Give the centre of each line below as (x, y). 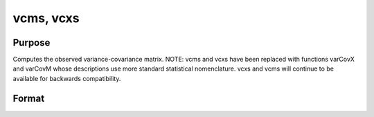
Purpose (32, 43)
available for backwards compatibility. (67, 78)
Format (29, 98)
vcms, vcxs (46, 18)
